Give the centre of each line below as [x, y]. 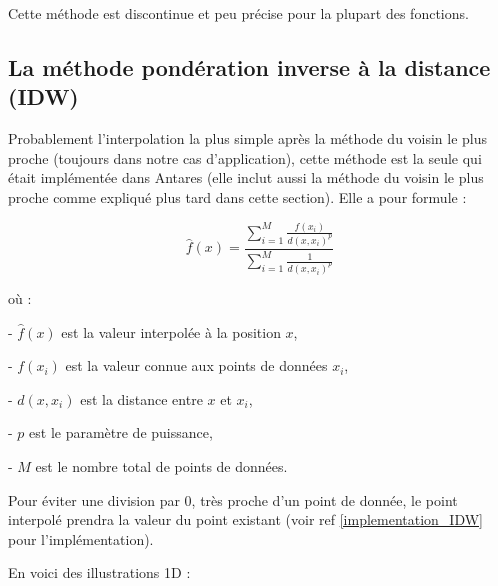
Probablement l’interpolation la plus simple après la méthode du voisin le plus [248, 138]
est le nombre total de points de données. [161, 465]
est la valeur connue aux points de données [196, 365]
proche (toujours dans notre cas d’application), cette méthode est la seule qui [245, 157]
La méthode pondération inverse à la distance [249, 66]
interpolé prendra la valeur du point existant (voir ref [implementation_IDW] [246, 519]
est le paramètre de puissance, [121, 432]
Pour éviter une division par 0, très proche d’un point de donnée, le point [233, 499]
